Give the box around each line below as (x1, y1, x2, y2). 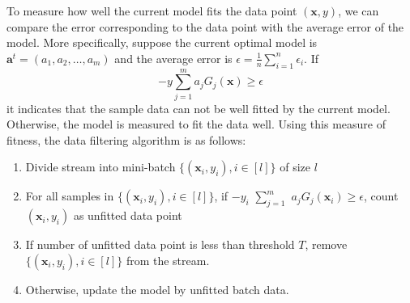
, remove (305, 236, 348, 253)
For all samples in (25, 187, 114, 204)
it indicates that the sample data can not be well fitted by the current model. (6, 99, 391, 116)
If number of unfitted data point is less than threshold (25, 236, 295, 253)
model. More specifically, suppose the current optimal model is (6, 34, 318, 51)
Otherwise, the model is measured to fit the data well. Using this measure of (6, 116, 386, 133)
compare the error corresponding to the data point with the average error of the (6, 18, 404, 35)
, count (364, 187, 399, 204)
